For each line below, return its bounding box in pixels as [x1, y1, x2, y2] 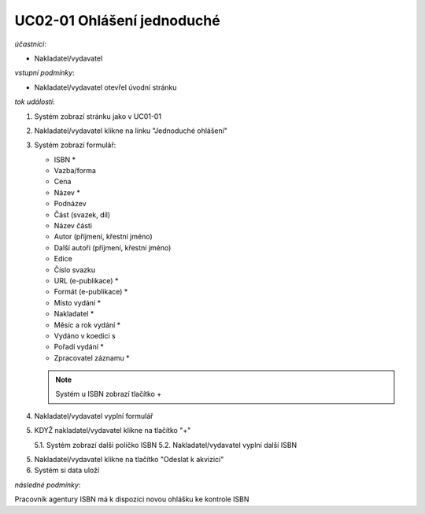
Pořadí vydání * [54, 342, 104, 352]
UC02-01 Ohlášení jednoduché [14, 12, 220, 29]
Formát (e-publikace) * [54, 287, 128, 297]
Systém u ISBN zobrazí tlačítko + [55, 390, 162, 399]
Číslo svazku [54, 264, 96, 275]
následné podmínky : [14, 480, 81, 490]
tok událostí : [14, 97, 55, 106]
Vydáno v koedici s [54, 331, 116, 340]
